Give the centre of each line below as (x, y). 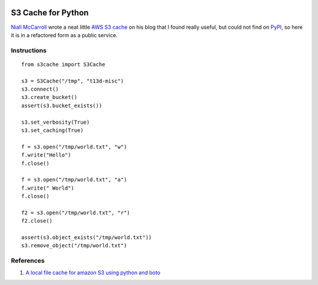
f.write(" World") (48, 188)
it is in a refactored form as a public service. (64, 35)
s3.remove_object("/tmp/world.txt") (74, 246)
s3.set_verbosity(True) (56, 122)
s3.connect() (40, 89)
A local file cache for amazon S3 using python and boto (93, 272)
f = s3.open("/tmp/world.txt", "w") (74, 147)
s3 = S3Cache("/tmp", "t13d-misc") (73, 81)
